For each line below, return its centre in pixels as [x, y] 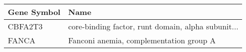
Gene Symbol [34, 12]
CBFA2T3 [25, 26]
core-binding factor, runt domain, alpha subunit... [153, 26]
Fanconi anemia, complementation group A [142, 40]
